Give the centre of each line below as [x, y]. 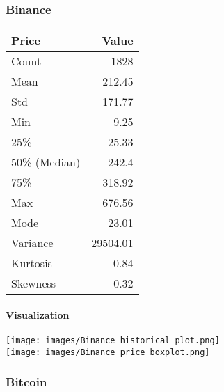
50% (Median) [46, 162]
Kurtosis [32, 263]
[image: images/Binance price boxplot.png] [108, 352]
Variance [32, 243]
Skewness [34, 283]
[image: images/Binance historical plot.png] [113, 341]
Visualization [38, 314]
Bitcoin [26, 382]
